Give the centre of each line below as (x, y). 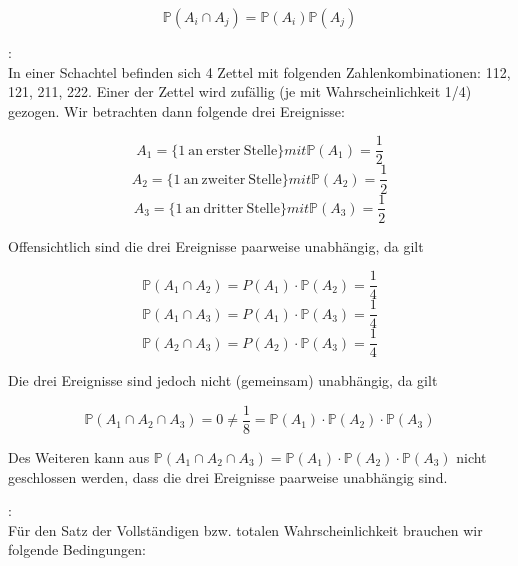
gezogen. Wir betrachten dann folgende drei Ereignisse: (176, 110)
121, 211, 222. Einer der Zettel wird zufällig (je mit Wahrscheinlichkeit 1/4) (240, 91)
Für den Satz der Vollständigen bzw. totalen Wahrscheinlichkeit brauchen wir (245, 529)
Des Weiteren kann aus (79, 457)
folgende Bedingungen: (77, 549)
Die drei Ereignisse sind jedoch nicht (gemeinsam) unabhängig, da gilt (223, 380)
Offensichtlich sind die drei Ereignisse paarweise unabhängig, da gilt (216, 245)
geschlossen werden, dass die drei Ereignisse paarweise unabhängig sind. (228, 476)
